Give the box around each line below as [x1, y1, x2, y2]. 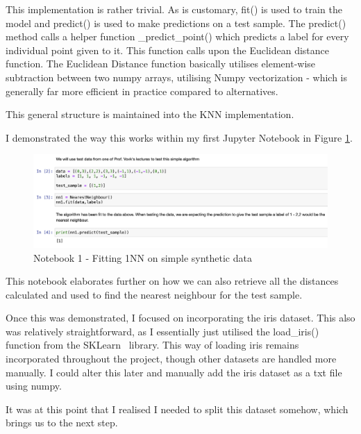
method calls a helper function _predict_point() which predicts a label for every [6, 29, 349, 44]
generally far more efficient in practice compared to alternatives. [6, 83, 278, 98]
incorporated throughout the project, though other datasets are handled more [6, 351, 337, 366]
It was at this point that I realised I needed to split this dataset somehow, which [6, 401, 349, 416]
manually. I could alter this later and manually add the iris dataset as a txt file [6, 365, 342, 379]
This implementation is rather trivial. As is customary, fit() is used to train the [6, 2, 342, 16]
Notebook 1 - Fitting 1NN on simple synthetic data [33, 250, 252, 265]
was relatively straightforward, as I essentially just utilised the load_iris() [6, 324, 319, 338]
